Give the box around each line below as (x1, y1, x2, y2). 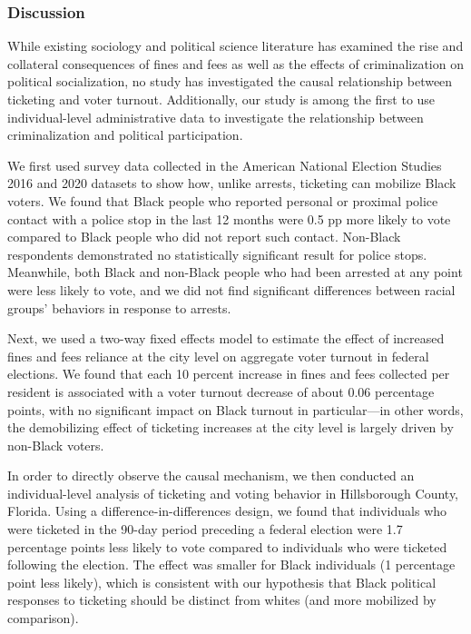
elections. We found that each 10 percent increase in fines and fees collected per (7, 364, 450, 383)
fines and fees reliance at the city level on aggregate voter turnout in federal (7, 346, 429, 365)
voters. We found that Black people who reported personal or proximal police (7, 191, 438, 210)
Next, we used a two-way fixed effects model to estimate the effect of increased (7, 329, 445, 348)
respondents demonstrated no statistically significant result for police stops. (7, 244, 427, 263)
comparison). (7, 609, 79, 628)
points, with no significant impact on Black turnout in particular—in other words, (7, 400, 464, 419)
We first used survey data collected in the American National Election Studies (7, 155, 442, 174)
